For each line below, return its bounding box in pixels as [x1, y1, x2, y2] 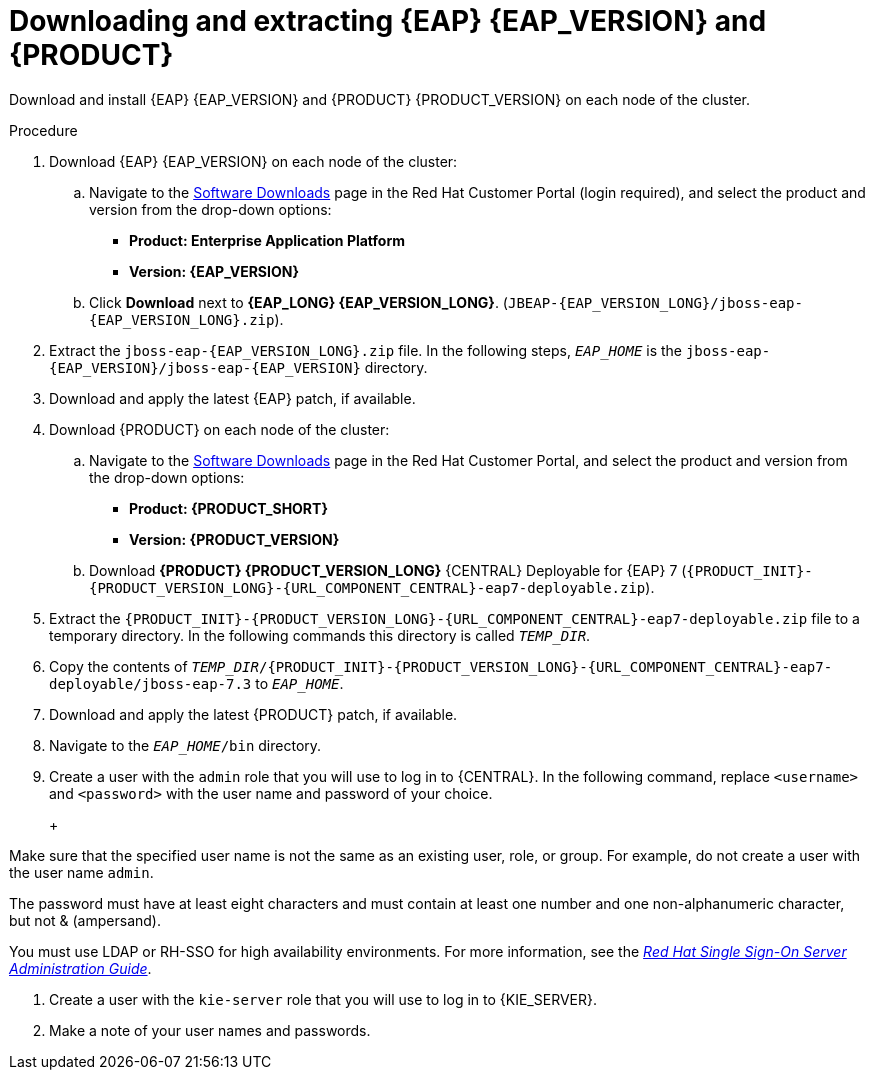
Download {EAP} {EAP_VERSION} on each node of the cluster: [49, 152, 458, 170]
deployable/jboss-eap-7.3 [49, 675, 252, 692]
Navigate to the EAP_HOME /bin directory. [49, 736, 322, 754]
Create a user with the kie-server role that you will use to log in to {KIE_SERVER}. [49, 990, 597, 1008]
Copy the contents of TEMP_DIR [49, 657, 259, 675]
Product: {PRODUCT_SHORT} [129, 499, 328, 517]
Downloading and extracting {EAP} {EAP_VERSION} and [9, 4, 767, 38]
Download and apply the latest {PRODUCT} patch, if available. [49, 705, 458, 723]
